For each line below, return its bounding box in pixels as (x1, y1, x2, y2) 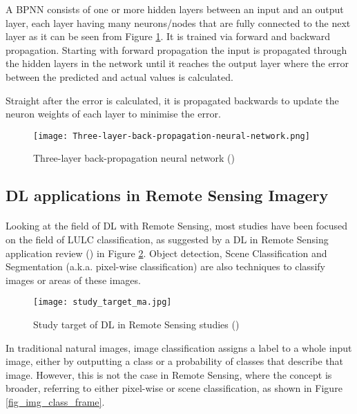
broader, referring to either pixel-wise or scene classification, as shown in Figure (6, 381, 342, 395)
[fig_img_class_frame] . (6, 394, 105, 408)
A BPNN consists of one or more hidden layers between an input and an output (6, 2, 344, 16)
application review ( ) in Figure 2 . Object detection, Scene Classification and (6, 245, 327, 260)
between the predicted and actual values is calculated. (6, 69, 233, 84)
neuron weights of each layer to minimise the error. (6, 106, 221, 121)
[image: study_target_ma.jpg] (33, 297, 172, 308)
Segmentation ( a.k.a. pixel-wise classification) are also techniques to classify (6, 259, 325, 274)
